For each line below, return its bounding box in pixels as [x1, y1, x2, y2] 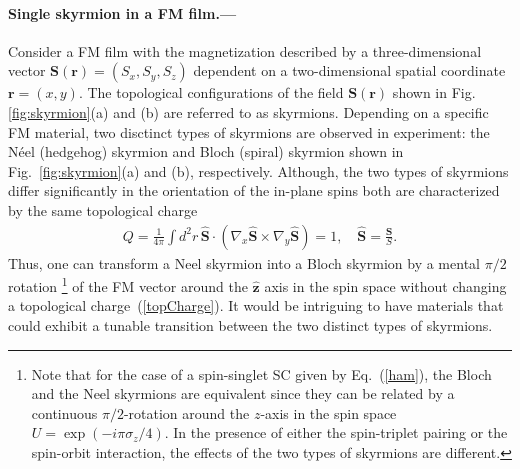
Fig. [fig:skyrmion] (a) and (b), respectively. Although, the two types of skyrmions [8, 160, 509, 181]
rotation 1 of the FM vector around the [8, 273, 248, 296]
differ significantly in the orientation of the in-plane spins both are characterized [8, 180, 500, 201]
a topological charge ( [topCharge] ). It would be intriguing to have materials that [8, 295, 504, 316]
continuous [31, 402, 98, 423]
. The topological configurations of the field [78, 82, 344, 103]
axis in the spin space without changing [264, 275, 507, 296]
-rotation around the [123, 402, 250, 423]
